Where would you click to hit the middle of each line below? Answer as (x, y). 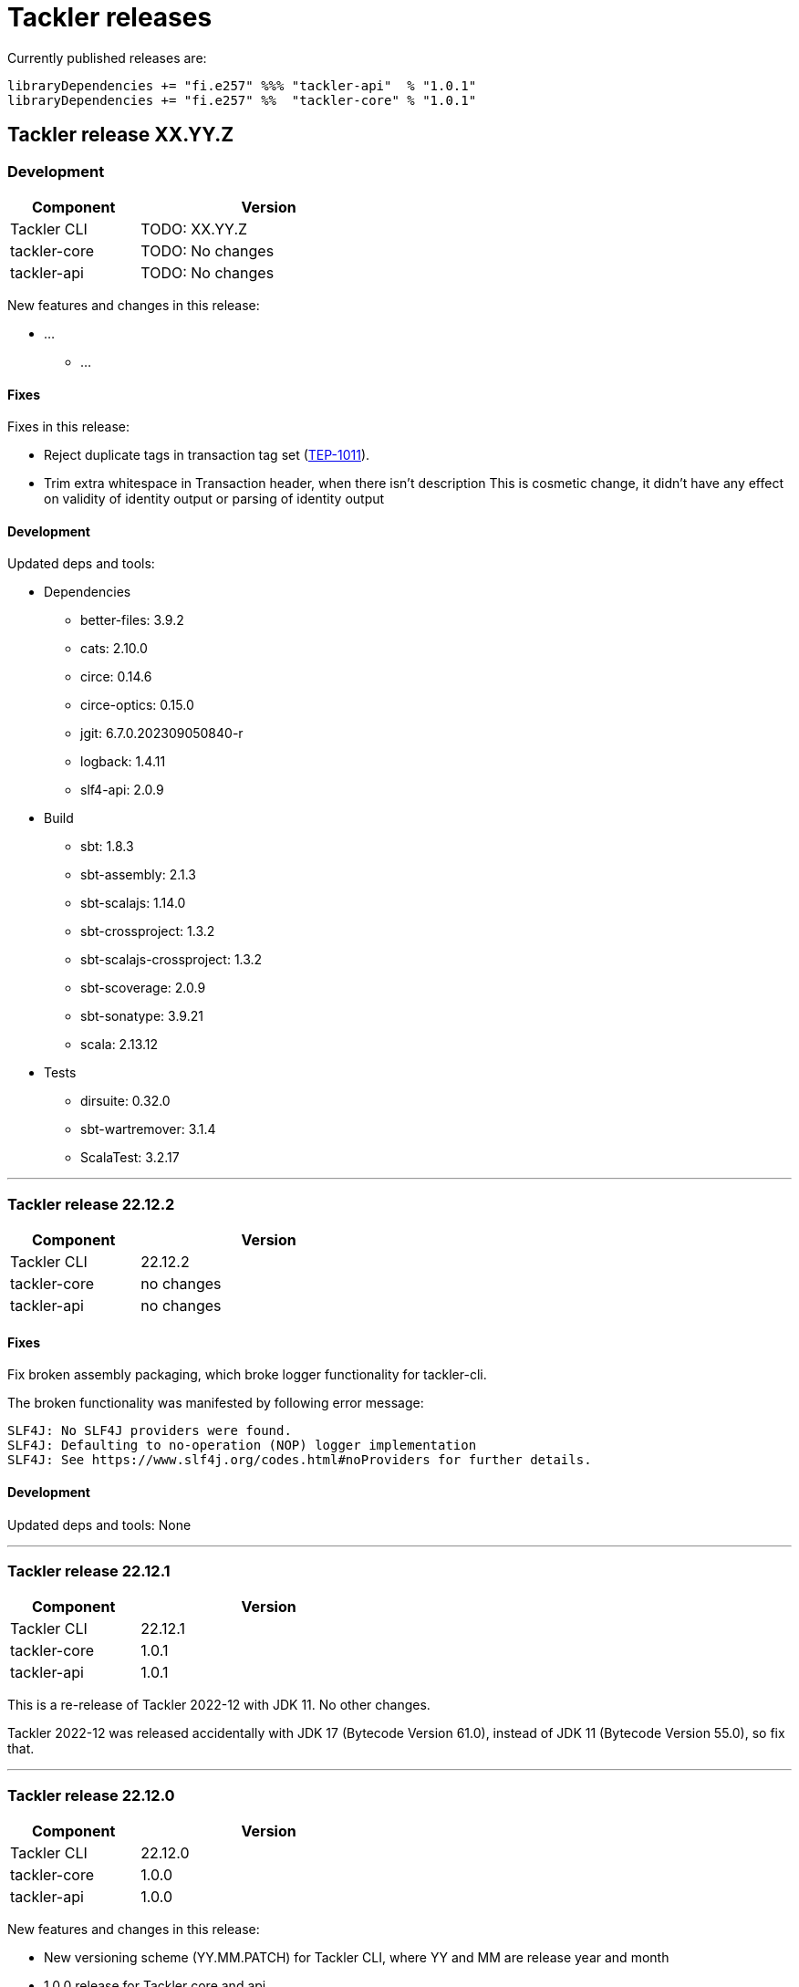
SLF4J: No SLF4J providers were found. (150, 1431)
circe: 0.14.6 (116, 677)
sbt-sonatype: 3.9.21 (142, 1016)
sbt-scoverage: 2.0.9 (143, 988)
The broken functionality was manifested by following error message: (216, 1403)
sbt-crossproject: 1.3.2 (148, 931)
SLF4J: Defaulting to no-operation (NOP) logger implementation (242, 1446)
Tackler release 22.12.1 (89, 1571)
